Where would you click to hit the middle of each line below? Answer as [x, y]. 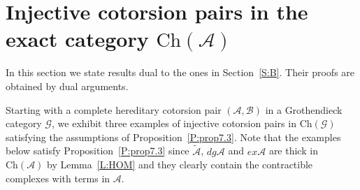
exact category [77, 39]
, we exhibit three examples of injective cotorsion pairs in [174, 123]
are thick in [293, 151]
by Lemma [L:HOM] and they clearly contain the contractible [180, 165]
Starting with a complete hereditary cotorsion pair [114, 109]
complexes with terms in [58, 178]
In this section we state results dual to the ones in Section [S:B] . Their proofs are [180, 72]
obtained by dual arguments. [67, 86]
